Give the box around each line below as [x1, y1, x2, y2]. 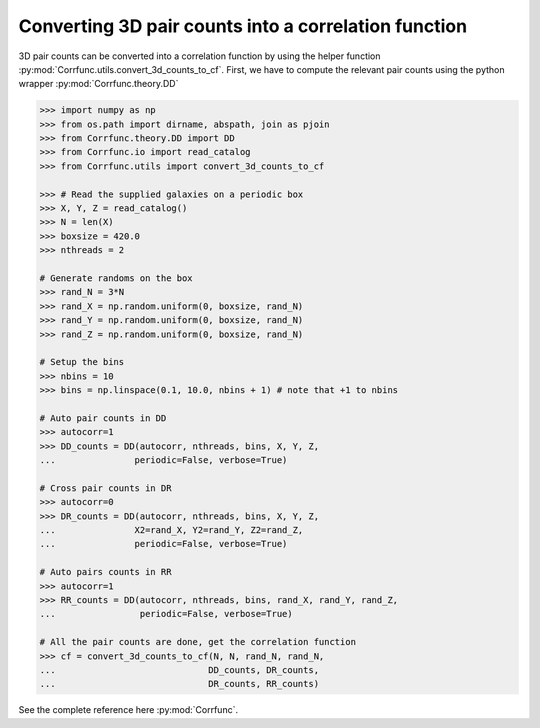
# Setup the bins [39, 356, 125, 368]
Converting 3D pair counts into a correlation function [18, 15, 468, 37]
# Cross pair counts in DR [39, 482, 172, 494]
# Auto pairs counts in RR [39, 566, 172, 578]
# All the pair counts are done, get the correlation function [39, 636, 357, 648]
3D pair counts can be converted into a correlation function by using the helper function [18, 50, 381, 62]
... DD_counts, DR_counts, [39, 664, 320, 675]
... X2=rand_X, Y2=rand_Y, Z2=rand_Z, [39, 525, 304, 536]
